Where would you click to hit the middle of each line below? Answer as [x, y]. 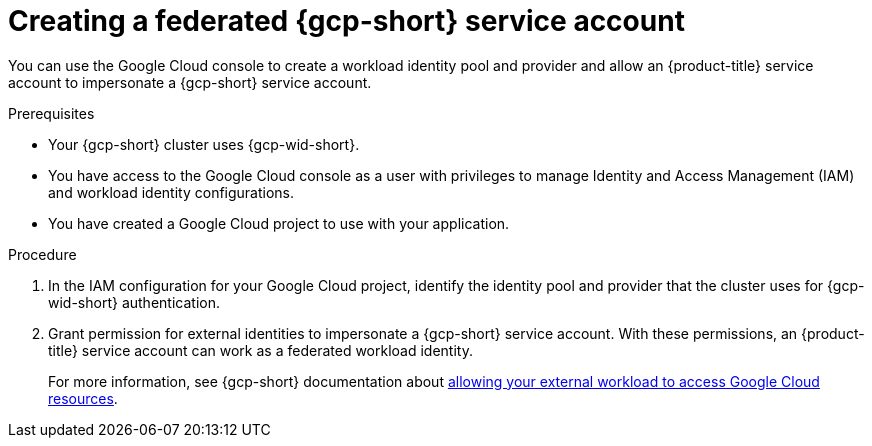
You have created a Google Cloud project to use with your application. [279, 223]
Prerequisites [51, 113]
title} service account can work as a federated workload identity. [260, 350]
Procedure [42, 254]
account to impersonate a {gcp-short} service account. [190, 82]
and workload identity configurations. [171, 192]
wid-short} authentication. [134, 302]
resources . [83, 398]
